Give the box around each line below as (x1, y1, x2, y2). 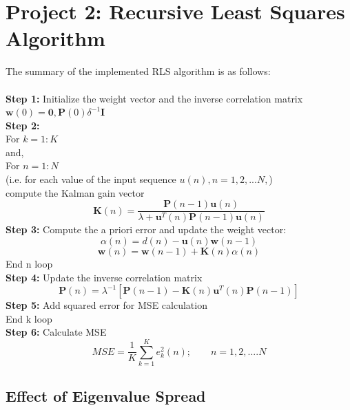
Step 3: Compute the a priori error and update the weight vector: (6, 222, 287, 237)
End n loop (6, 256, 53, 270)
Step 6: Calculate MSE (6, 325, 107, 339)
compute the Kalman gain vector (6, 185, 145, 199)
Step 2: (6, 118, 40, 132)
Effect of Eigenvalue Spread (6, 385, 206, 407)
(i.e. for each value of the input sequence (6, 172, 176, 186)
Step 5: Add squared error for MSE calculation (6, 298, 207, 312)
